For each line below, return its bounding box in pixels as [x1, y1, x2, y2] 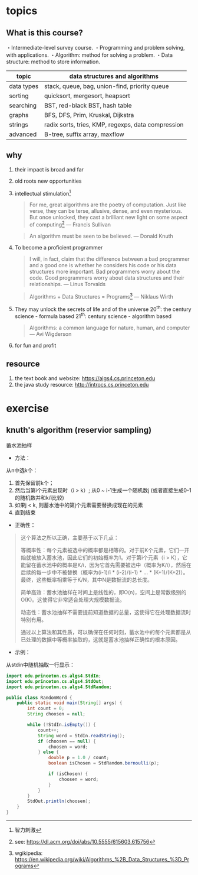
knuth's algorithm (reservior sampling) [6, 425, 152, 435]
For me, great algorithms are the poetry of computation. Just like [29, 201, 187, 208]
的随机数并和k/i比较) [14, 494, 65, 501]
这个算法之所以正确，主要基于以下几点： [20, 534, 119, 541]
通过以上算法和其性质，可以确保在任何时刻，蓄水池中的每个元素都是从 [20, 628, 192, 636]
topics [6, 4, 38, 18]
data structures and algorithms [69, 72, 159, 80]
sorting [9, 92, 29, 100]
